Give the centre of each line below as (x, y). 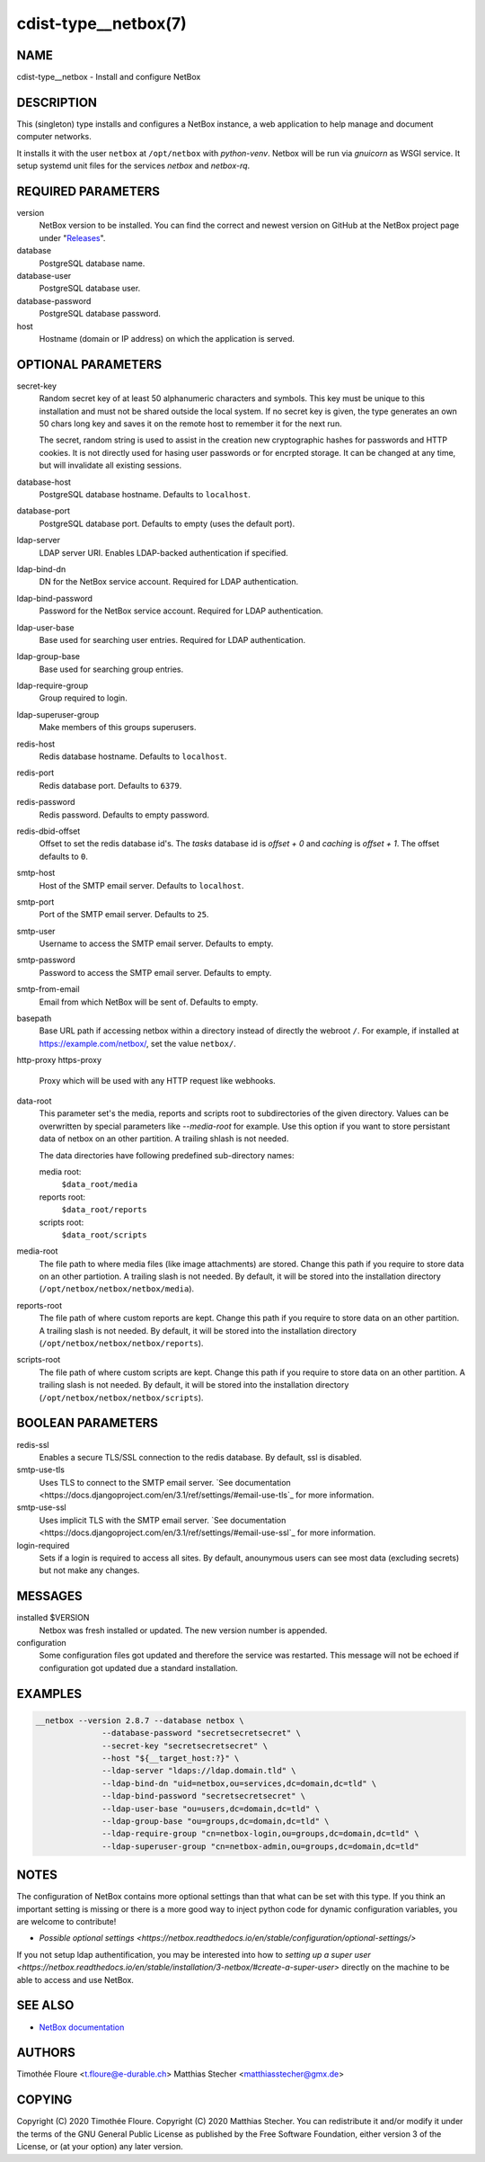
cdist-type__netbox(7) (102, 23)
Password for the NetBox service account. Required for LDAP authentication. (181, 611)
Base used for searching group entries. (111, 669)
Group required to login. (83, 698)
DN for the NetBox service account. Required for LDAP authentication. (169, 582)
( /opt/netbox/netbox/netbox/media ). (117, 1289)
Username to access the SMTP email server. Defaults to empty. (156, 943)
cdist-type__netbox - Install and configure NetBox (109, 77)
